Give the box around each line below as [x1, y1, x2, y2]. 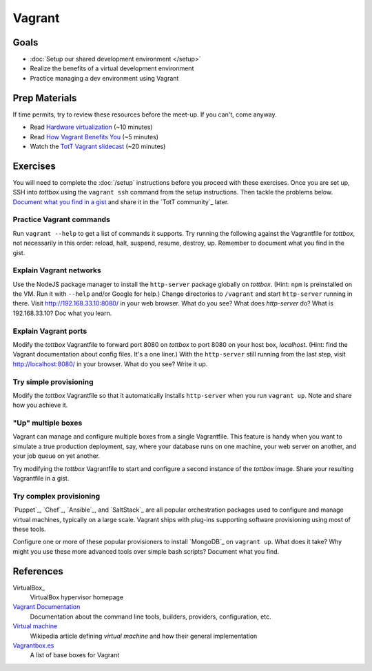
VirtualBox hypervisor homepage [30, 593, 124, 601]
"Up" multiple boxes [12, 418, 83, 428]
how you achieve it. [12, 401, 68, 410]
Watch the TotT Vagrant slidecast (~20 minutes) [30, 142, 166, 150]
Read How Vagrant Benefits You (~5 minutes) [30, 132, 158, 141]
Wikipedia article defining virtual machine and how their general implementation [30, 632, 258, 640]
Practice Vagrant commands [12, 214, 110, 224]
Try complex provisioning [12, 491, 101, 501]
